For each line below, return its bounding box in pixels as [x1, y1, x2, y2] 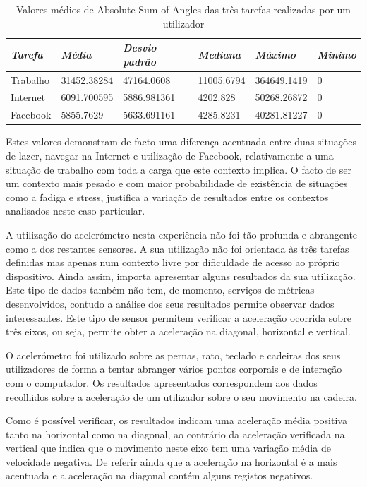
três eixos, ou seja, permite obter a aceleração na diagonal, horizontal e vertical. [6, 324, 351, 339]
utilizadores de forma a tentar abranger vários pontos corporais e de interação [6, 361, 342, 376]
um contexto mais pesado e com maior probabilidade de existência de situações [6, 176, 348, 191]
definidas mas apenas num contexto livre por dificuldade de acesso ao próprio [6, 255, 340, 270]
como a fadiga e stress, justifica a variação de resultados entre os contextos [6, 189, 329, 204]
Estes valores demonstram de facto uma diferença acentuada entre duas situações [6, 134, 357, 149]
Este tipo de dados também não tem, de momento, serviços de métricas [6, 282, 315, 297]
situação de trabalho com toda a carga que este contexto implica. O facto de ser [6, 162, 351, 176]
